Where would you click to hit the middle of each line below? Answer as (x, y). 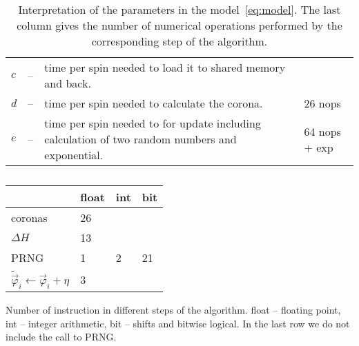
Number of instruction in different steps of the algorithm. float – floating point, (173, 310)
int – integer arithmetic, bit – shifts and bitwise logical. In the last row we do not (178, 323)
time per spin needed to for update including (153, 123)
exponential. (74, 155)
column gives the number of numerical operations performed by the (179, 25)
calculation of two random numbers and (140, 139)
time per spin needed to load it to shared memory (165, 67)
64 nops (322, 131)
